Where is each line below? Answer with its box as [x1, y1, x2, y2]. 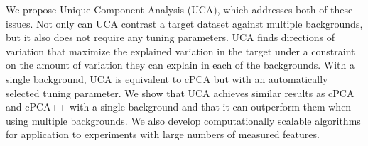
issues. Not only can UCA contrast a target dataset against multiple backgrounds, [6, 16, 363, 30]
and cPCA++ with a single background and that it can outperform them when [6, 99, 352, 114]
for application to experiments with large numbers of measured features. [6, 127, 320, 142]
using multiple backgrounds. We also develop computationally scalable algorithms [6, 113, 361, 128]
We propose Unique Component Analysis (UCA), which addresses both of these [6, 2, 353, 16]
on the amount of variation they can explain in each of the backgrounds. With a [6, 57, 355, 72]
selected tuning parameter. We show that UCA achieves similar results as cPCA [6, 85, 355, 100]
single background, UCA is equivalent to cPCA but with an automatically [6, 71, 328, 86]
